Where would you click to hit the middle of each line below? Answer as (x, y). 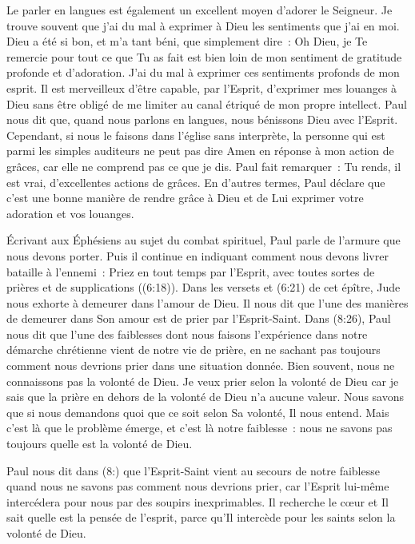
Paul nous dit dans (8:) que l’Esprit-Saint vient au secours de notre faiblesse (193, 470)
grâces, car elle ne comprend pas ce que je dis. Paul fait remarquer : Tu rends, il (204, 166)
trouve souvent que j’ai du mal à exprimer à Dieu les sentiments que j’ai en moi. (203, 25)
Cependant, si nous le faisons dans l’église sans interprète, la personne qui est (196, 135)
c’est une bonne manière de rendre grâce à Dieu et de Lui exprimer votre (185, 198)
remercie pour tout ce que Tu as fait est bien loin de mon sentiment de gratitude (204, 56)
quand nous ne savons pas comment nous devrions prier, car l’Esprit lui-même (198, 486)
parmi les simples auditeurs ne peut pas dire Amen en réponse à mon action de (200, 151)
